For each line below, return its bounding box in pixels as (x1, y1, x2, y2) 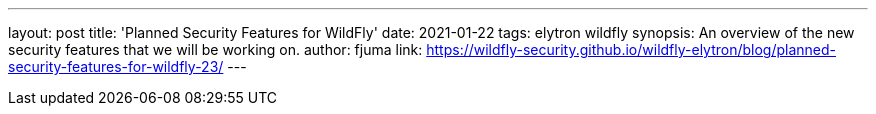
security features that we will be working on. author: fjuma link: (8, 41, 423, 58)
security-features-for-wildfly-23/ (8, 58, 224, 75)
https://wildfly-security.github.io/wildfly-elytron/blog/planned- (426, 41, 837, 58)
